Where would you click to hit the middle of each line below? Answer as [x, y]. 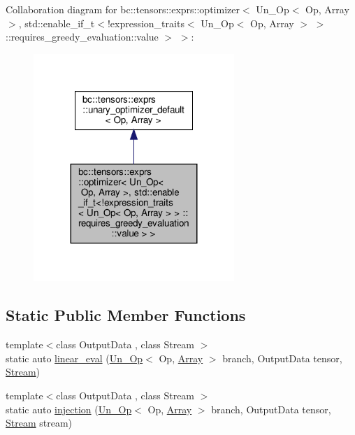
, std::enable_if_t [57, 23]
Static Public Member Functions [126, 315]
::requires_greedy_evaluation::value [82, 37]
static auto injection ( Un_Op [69, 409]
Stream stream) [39, 423]
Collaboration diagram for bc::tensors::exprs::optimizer [123, 9]
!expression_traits [146, 23]
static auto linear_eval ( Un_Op [74, 358]
